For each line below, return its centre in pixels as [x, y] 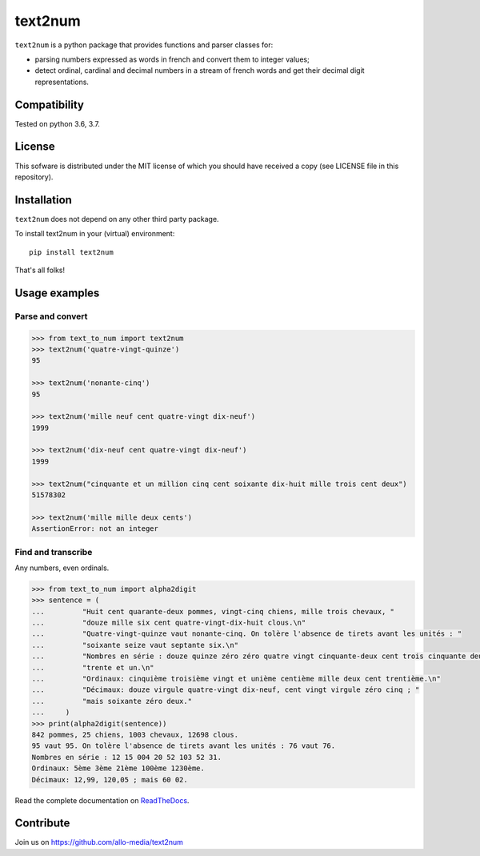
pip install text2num [71, 252]
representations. [62, 82]
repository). [34, 177]
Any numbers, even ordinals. [62, 568]
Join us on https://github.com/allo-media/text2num [99, 842]
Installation [43, 200]
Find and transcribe [54, 552]
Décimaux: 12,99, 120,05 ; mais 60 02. [110, 780]
